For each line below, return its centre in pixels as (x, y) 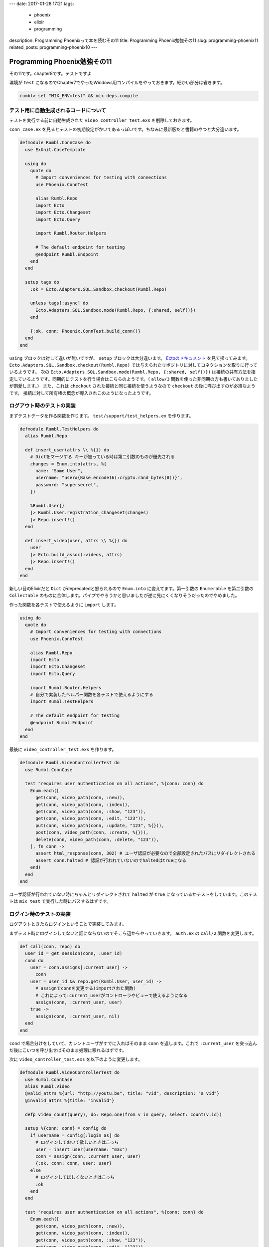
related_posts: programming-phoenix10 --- (53, 47)
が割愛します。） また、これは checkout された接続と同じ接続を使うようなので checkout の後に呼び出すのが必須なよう (133, 386)
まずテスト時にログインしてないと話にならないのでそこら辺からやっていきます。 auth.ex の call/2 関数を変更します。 (133, 933)
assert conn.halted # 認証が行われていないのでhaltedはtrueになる (111, 860)
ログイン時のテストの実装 (40, 914)
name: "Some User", (59, 471)
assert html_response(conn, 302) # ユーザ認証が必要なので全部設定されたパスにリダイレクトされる (146, 853)
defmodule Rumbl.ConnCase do (55, 143)
